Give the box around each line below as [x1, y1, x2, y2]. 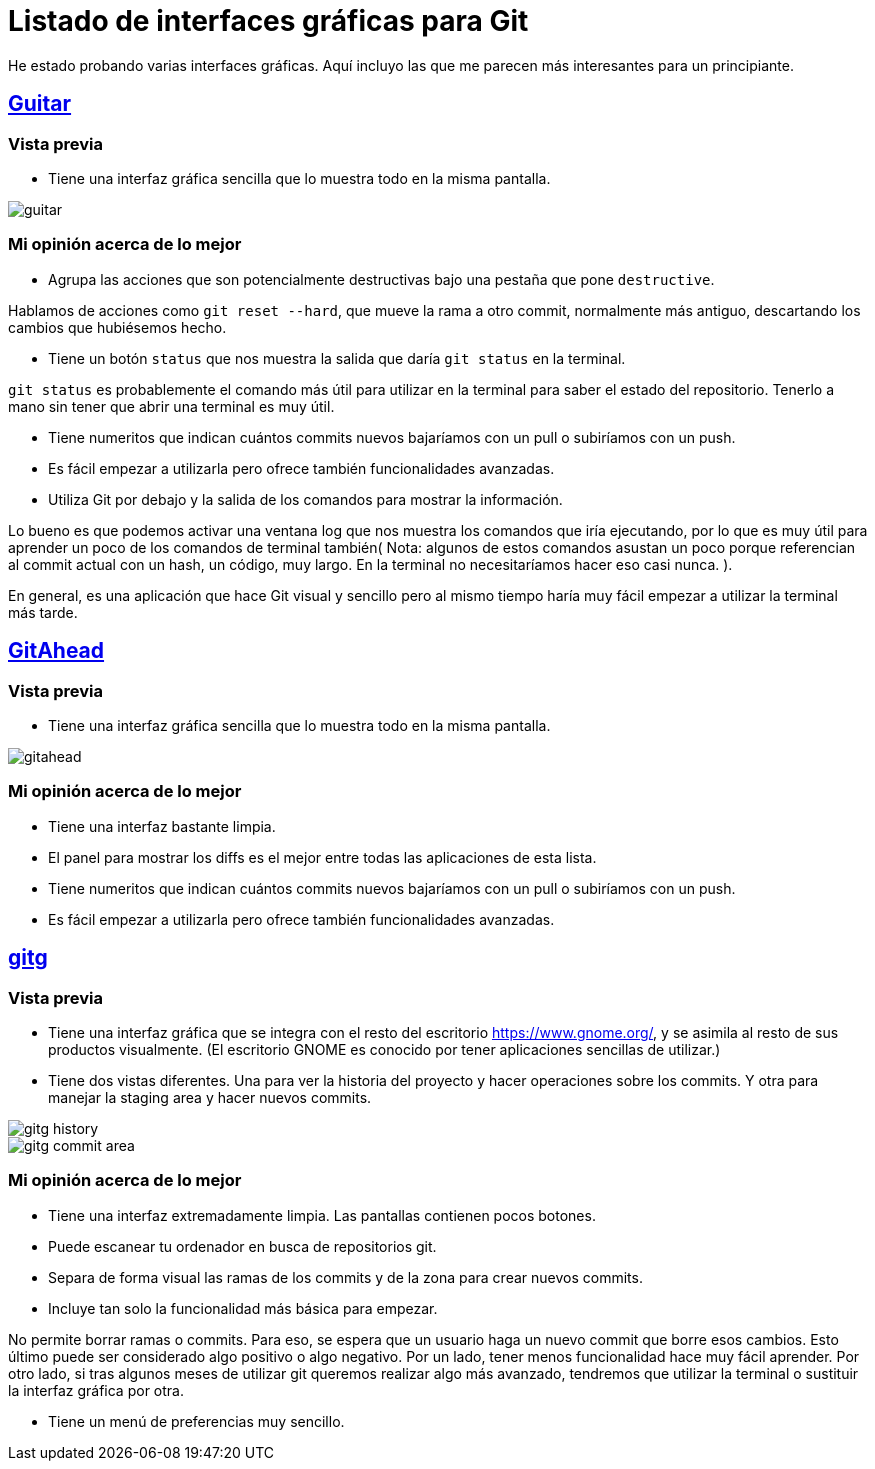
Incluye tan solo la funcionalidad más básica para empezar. [48, 1299, 438, 1317]
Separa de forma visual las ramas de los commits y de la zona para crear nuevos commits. [48, 1268, 643, 1286]
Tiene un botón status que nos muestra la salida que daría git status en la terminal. [48, 349, 626, 367]
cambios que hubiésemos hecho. [8, 318, 227, 336]
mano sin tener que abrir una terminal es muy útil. [8, 397, 335, 415]
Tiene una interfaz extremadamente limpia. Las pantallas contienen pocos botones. [48, 1206, 596, 1224]
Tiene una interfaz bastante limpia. [48, 817, 276, 835]
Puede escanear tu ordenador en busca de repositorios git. [48, 1237, 437, 1255]
